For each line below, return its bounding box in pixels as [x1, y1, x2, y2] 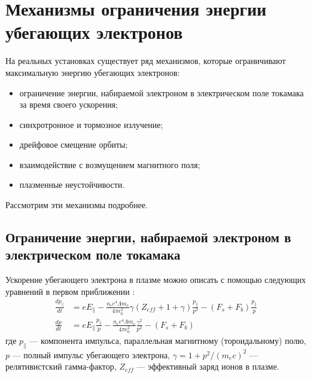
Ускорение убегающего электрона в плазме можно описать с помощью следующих [5, 273, 306, 286]
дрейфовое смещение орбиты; [19, 138, 128, 151]
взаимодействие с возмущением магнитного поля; [19, 158, 200, 170]
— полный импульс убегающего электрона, [12, 348, 170, 361]
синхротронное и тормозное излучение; [19, 118, 163, 130]
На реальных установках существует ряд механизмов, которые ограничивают [5, 54, 286, 67]
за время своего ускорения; [19, 98, 118, 111]
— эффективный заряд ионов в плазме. [136, 360, 279, 373]
